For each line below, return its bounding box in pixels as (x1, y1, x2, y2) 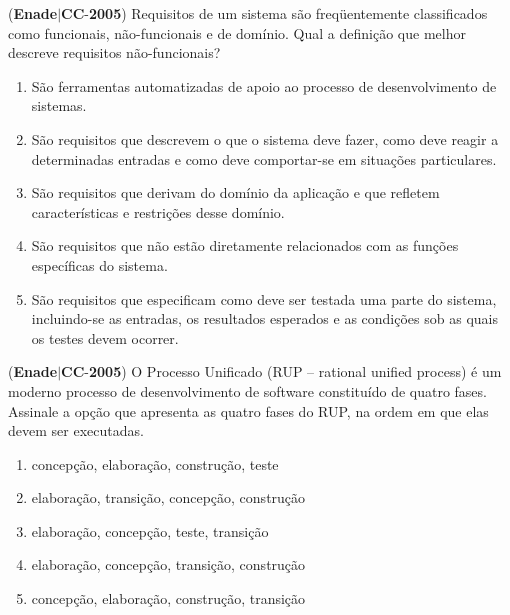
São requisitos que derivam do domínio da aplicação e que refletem (31, 182, 440, 203)
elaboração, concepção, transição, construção (31, 554, 306, 575)
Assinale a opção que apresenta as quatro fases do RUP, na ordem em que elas (8, 400, 489, 421)
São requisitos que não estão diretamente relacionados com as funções (31, 235, 459, 256)
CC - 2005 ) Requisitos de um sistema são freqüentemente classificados (61, 3, 488, 23)
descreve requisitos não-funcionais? (8, 42, 221, 63)
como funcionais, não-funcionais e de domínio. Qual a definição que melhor (8, 22, 466, 43)
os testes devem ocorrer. (31, 327, 179, 348)
